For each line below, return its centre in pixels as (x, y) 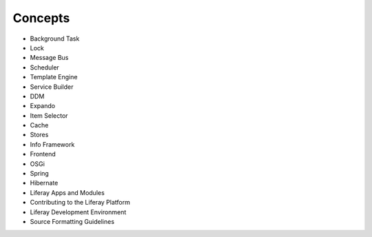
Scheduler (45, 67)
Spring (40, 174)
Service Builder (52, 87)
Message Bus (49, 58)
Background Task (55, 39)
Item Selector (49, 115)
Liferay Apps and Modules (67, 192)
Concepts (41, 18)
